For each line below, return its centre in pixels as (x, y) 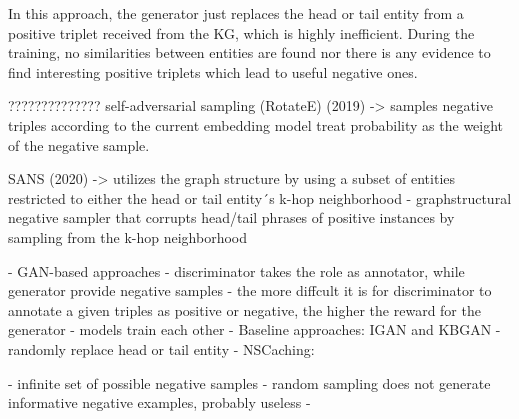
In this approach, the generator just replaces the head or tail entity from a (236, 13)
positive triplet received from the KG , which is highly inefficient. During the (241, 32)
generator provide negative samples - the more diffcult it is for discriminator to (250, 290)
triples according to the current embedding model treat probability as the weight (256, 124)
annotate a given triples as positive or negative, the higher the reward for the (244, 309)
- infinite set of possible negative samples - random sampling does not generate (249, 382)
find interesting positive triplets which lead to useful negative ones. (213, 71)
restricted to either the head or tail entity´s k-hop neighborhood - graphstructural (260, 197)
